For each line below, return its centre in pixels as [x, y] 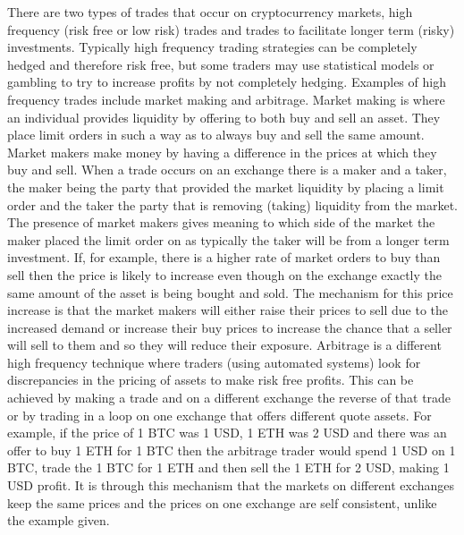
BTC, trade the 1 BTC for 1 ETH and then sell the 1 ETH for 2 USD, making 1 [228, 467]
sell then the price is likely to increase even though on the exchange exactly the [224, 274]
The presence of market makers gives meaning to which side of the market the [221, 222]
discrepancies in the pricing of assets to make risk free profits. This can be [211, 380]
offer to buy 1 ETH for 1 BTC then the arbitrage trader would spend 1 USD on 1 [232, 450]
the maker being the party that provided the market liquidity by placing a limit [226, 187]
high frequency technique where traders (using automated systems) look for [214, 362]
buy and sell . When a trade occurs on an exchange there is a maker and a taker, [227, 170]
